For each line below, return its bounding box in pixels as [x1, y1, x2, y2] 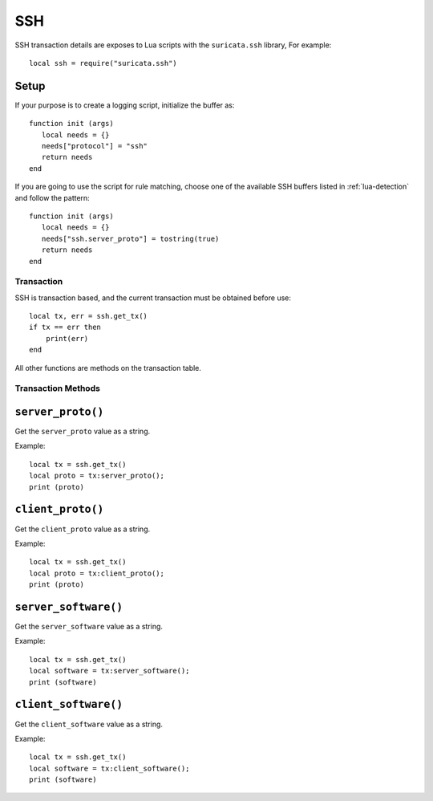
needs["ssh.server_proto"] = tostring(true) [41, 234, 220, 243]
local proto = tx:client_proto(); [29, 568, 164, 578]
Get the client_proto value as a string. [14, 524, 151, 534]
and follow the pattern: [14, 193, 90, 202]
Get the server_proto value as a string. [14, 426, 151, 437]
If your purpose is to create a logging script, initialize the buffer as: [14, 100, 235, 110]
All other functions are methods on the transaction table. [14, 363, 202, 372]
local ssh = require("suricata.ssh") [29, 59, 178, 67]
